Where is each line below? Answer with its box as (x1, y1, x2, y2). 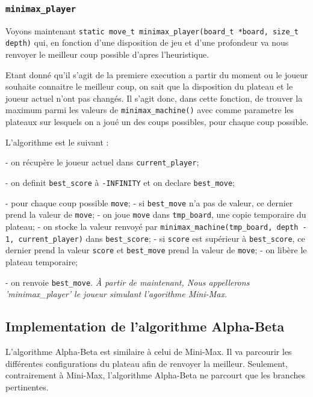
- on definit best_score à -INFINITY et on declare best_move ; (5, 176, 235, 188)
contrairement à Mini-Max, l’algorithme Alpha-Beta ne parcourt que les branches (5, 369, 305, 381)
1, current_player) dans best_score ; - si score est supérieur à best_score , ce (5, 232, 305, 244)
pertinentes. (5, 380, 49, 393)
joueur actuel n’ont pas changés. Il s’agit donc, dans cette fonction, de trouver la (5, 91, 303, 104)
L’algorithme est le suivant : (5, 135, 109, 148)
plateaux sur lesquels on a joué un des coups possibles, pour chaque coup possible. (5, 115, 309, 128)
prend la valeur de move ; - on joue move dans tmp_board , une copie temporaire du (5, 208, 306, 221)
